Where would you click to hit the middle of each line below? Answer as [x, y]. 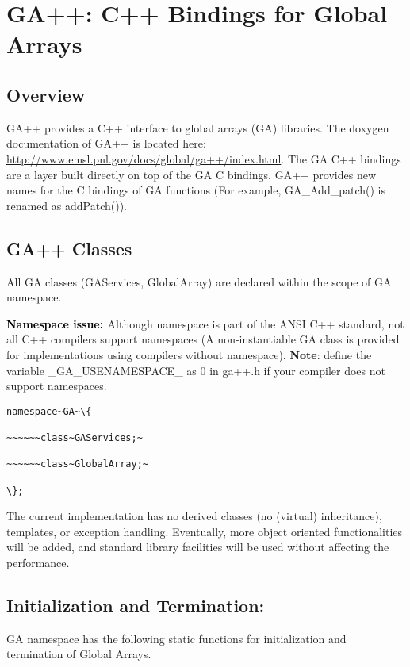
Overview [46, 94]
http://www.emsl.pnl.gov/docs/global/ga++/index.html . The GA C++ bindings [204, 158]
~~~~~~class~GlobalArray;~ [77, 464]
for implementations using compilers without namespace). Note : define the [189, 354]
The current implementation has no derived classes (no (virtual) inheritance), [194, 516]
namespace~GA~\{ [49, 411]
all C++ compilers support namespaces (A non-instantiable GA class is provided [203, 339]
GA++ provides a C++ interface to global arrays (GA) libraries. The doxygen [198, 127]
